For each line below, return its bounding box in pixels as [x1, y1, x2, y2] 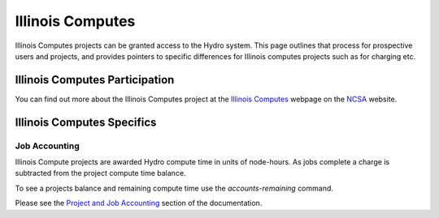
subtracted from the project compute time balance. [15, 169, 186, 178]
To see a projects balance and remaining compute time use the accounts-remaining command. [15, 183, 333, 193]
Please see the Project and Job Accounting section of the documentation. [15, 199, 263, 208]
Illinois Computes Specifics [15, 115, 157, 129]
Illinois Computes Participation [15, 73, 175, 87]
